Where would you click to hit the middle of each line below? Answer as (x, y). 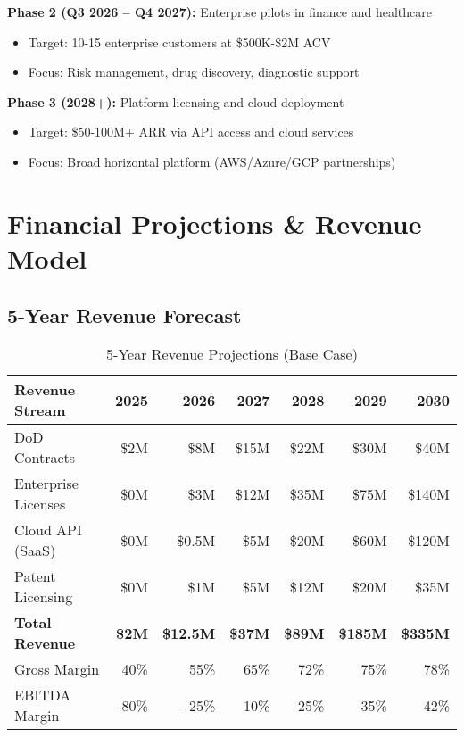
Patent (35, 576)
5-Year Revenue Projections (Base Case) (232, 354)
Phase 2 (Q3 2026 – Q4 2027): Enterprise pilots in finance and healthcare (220, 12)
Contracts (45, 458)
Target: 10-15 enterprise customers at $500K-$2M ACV (179, 41)
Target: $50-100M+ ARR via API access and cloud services (191, 132)
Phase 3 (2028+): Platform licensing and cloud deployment (176, 101)
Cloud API (48, 530)
